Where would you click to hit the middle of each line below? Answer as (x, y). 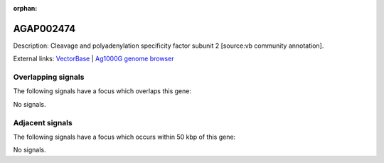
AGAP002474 (44, 28)
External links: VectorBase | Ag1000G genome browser (94, 59)
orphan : (25, 8)
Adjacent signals (43, 122)
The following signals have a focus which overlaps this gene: (102, 91)
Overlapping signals (49, 77)
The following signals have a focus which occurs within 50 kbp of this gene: (124, 137)
